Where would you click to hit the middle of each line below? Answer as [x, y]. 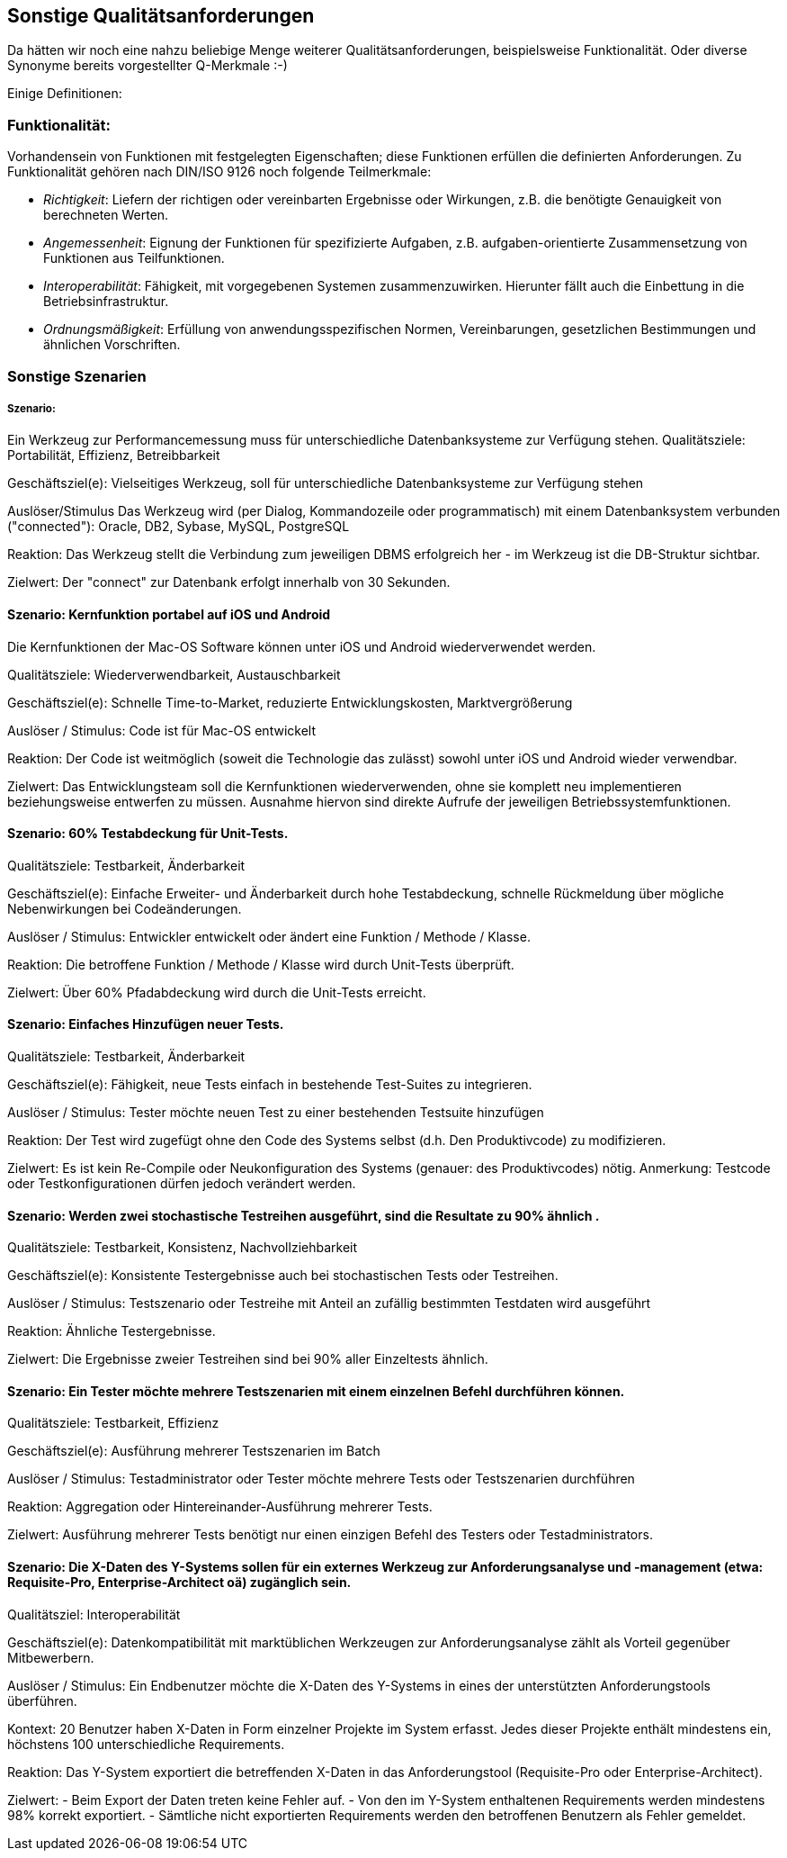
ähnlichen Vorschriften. [112, 345]
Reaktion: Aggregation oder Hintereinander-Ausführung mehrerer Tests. [220, 1507]
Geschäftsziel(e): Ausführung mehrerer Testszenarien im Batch [194, 1451]
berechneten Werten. [106, 215]
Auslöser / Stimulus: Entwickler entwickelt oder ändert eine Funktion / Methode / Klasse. [269, 936]
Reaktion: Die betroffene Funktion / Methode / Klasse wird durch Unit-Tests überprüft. [261, 964]
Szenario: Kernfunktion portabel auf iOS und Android [169, 614]
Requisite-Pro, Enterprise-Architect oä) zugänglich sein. [179, 1583]
